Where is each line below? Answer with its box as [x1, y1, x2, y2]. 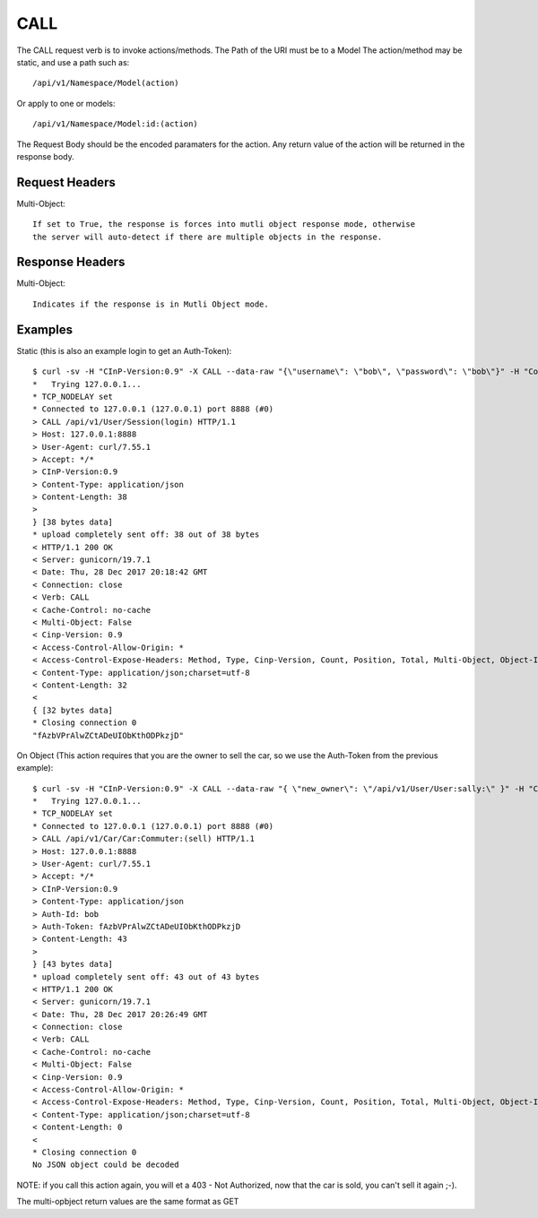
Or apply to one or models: [16, 98, 116, 108]
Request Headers [16, 175, 116, 190]
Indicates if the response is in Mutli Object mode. [32, 298, 269, 309]
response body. [16, 151, 75, 161]
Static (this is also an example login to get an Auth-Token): [16, 345, 232, 356]
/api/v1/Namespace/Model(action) [32, 78, 179, 89]
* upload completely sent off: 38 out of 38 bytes [32, 530, 260, 540]
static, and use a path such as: [16, 56, 130, 67]
